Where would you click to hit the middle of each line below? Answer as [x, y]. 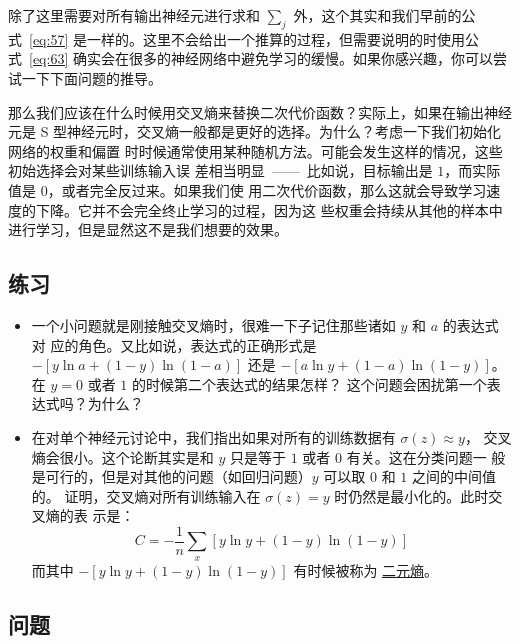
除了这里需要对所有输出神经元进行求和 [134, 15]
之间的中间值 [453, 476]
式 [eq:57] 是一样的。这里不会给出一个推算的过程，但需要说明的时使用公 [243, 38]
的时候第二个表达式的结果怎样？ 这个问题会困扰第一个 [309, 383]
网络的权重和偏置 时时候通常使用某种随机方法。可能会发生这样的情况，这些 [255, 150]
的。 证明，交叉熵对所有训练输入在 [146, 495]
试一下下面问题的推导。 [85, 77]
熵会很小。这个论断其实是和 [122, 456]
